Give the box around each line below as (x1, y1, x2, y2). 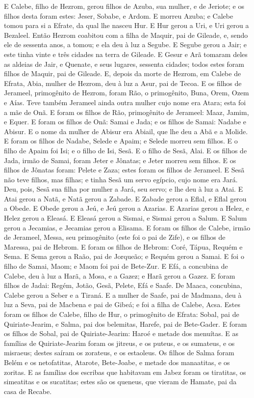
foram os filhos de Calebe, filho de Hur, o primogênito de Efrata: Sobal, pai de (4, 309, 239, 319)
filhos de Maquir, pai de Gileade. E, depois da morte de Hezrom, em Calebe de (4, 68, 241, 79)
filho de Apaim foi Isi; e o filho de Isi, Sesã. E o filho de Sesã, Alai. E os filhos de (4, 145, 247, 155)
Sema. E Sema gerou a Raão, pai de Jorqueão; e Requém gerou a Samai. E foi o (4, 251, 244, 261)
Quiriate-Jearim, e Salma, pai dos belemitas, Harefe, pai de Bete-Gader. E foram (4, 318, 247, 329)
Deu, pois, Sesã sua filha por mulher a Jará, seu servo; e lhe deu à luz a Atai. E (4, 184, 243, 194)
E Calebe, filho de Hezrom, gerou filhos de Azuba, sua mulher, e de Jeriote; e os (4, 1, 244, 11)
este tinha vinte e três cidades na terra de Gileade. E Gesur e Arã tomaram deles (4, 49, 248, 59)
